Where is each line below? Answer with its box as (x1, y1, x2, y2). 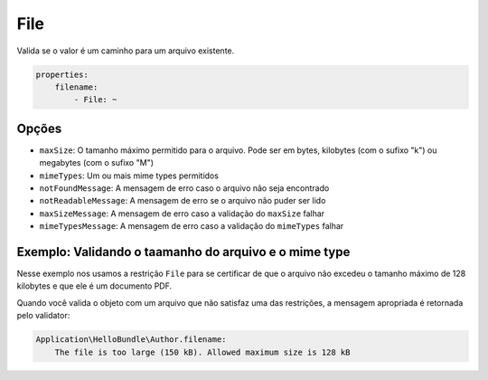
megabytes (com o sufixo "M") (39, 157, 154, 168)
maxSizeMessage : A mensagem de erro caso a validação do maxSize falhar (39, 208, 325, 219)
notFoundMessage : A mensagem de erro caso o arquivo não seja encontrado (39, 182, 330, 194)
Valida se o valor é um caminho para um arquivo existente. (16, 45, 235, 56)
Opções (16, 120, 62, 136)
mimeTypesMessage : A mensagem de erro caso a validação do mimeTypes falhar (39, 221, 344, 232)
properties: (35, 69, 89, 80)
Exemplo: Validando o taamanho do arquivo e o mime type (16, 244, 351, 260)
